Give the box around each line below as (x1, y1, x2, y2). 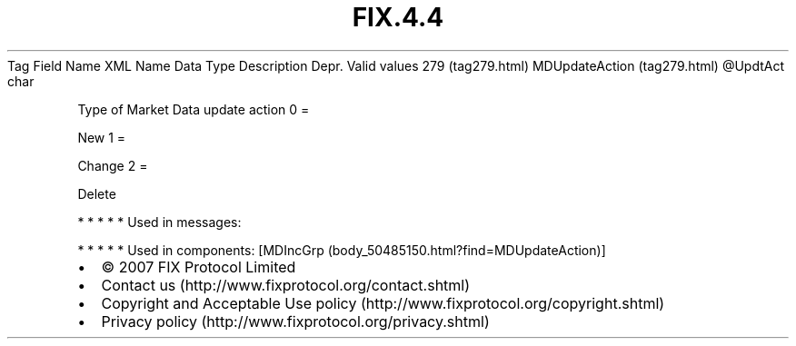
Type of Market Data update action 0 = (77, 101, 310, 117)
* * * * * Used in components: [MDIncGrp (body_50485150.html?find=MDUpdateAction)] (77, 242, 606, 258)
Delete (77, 185, 116, 202)
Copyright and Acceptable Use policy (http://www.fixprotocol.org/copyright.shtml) (101, 293, 665, 312)
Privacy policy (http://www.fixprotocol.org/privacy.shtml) (101, 311, 490, 331)
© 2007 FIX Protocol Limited (101, 257, 296, 276)
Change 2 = (77, 157, 148, 173)
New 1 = (77, 129, 126, 145)
